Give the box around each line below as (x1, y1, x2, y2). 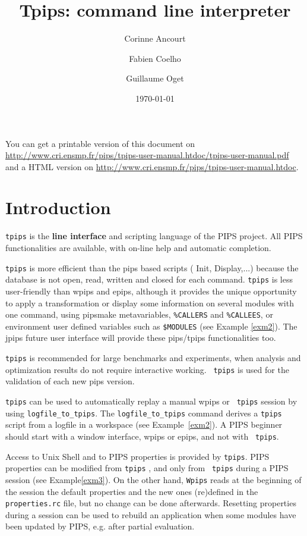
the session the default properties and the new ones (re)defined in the (5, 485, 258, 497)
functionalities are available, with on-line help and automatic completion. (5, 242, 271, 254)
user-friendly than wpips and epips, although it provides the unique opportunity (5, 284, 297, 297)
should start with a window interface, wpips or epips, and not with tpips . (5, 430, 279, 442)
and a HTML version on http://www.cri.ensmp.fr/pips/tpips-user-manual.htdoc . (5, 160, 299, 173)
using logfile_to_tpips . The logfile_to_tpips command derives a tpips (5, 406, 282, 419)
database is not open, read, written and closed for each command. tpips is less (5, 273, 293, 286)
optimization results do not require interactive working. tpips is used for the (5, 363, 289, 375)
